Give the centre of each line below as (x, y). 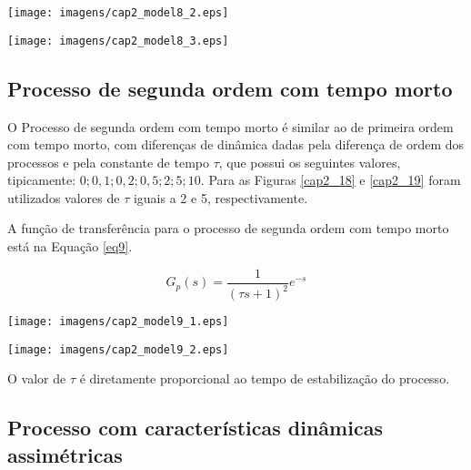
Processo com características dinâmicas (195, 428)
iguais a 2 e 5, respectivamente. (220, 197)
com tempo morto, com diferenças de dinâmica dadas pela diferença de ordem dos (236, 144)
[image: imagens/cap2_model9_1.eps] (118, 322)
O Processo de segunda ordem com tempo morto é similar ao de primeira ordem (230, 126)
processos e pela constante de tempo (108, 162)
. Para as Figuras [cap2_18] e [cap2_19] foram (331, 180)
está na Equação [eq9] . (70, 246)
